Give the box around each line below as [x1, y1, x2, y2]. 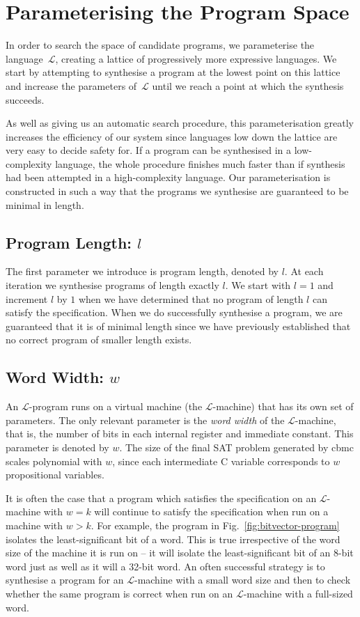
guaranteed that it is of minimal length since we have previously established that [6, 318, 351, 333]
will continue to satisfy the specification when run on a [94, 504, 329, 519]
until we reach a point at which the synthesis [152, 78, 344, 93]
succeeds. [6, 92, 45, 107]
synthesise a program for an [6, 572, 124, 587]
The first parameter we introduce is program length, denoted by [6, 264, 279, 279]
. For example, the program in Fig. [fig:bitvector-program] [91, 517, 340, 532]
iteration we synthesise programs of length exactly [6, 278, 219, 292]
